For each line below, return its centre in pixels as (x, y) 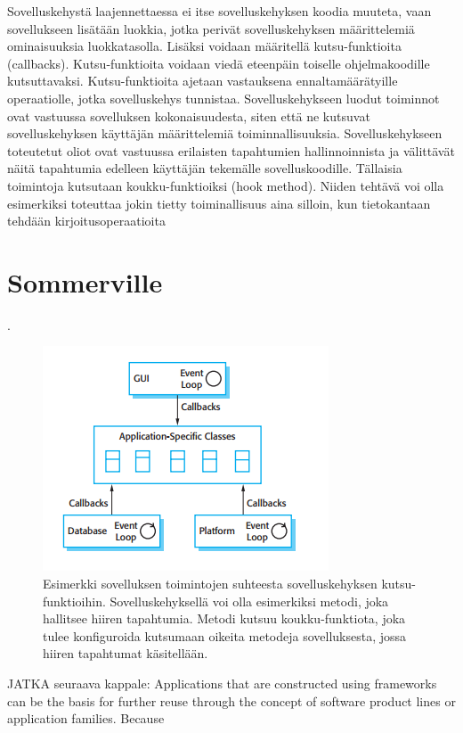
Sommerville (85, 281)
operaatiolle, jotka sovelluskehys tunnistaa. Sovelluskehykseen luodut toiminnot (223, 98)
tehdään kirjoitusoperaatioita (86, 221)
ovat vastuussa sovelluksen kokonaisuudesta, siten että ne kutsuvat (189, 115)
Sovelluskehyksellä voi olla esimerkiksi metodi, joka (249, 601)
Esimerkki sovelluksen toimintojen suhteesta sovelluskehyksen (210, 584)
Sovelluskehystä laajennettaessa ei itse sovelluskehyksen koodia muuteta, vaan (219, 11)
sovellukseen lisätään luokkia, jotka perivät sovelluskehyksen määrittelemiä (211, 28)
